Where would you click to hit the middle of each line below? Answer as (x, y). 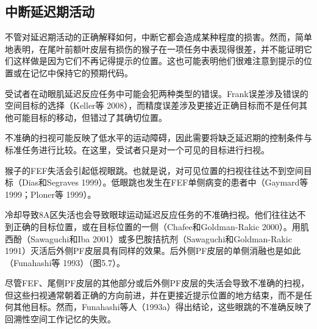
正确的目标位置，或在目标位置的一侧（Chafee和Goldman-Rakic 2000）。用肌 (161, 226)
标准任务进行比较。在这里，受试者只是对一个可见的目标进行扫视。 (137, 149)
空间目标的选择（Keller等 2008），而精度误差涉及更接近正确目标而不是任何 (152, 105)
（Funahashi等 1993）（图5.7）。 (65, 262)
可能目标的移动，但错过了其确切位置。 (90, 117)
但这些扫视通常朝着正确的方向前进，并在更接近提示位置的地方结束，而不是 (154, 295)
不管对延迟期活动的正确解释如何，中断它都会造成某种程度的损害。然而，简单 (158, 37)
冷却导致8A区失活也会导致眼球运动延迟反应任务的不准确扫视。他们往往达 (151, 215)
